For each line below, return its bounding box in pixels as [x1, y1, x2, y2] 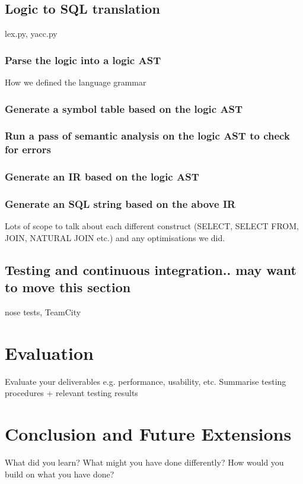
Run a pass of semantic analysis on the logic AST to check [5, 128, 290, 143]
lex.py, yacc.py [5, 27, 58, 40]
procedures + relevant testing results [5, 387, 138, 399]
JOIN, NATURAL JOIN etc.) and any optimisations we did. [5, 231, 225, 243]
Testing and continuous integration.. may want [5, 260, 296, 279]
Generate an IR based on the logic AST [5, 169, 199, 184]
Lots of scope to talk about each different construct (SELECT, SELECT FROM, [5, 220, 299, 232]
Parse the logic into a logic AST [5, 52, 161, 67]
